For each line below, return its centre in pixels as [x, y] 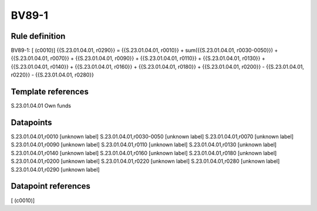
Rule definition [38, 36]
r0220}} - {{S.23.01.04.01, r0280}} [52, 75]
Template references [50, 92]
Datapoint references [51, 186]
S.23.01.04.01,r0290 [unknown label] [55, 169]
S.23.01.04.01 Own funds [41, 106]
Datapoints [31, 123]
